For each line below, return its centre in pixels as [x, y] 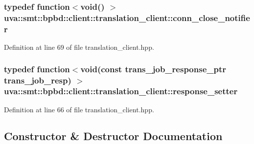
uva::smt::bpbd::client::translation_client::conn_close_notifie [127, 17]
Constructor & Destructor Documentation [113, 135]
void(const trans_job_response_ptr [153, 69]
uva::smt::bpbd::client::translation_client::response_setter [121, 91]
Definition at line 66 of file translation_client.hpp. [79, 109]
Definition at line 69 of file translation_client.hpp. [79, 47]
